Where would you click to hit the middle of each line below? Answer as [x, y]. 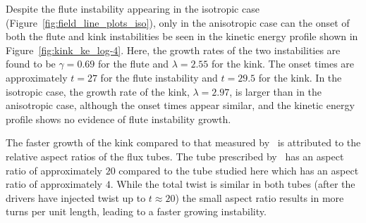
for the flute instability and [159, 77]
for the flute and [133, 64]
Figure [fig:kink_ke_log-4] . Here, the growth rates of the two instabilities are [173, 50]
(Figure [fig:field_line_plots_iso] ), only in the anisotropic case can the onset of [178, 22]
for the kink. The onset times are [283, 64]
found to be [31, 64]
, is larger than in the [276, 91]
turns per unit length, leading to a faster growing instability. [136, 211]
